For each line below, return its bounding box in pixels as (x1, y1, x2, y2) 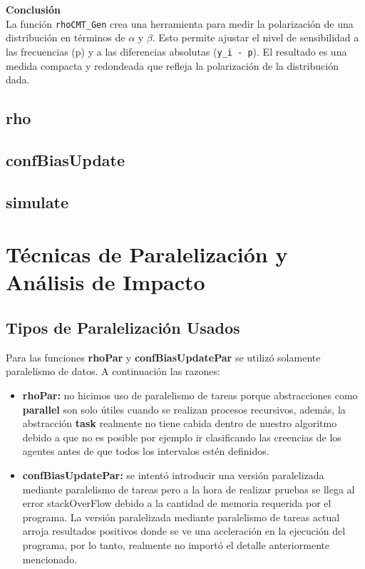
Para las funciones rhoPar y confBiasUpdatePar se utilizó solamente (6, 349, 321, 364)
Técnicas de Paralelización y (6, 240, 288, 269)
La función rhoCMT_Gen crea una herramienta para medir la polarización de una (6, 16, 354, 31)
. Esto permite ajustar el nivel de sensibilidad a (152, 30, 359, 45)
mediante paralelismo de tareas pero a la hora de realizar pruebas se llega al (22, 481, 355, 496)
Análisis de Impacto (6, 267, 205, 297)
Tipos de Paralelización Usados (6, 316, 240, 338)
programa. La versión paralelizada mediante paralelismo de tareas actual (22, 509, 340, 524)
